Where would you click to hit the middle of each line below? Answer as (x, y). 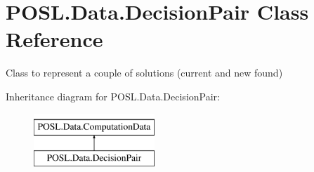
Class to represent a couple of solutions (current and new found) (144, 73)
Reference (54, 39)
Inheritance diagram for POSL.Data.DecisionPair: (113, 96)
